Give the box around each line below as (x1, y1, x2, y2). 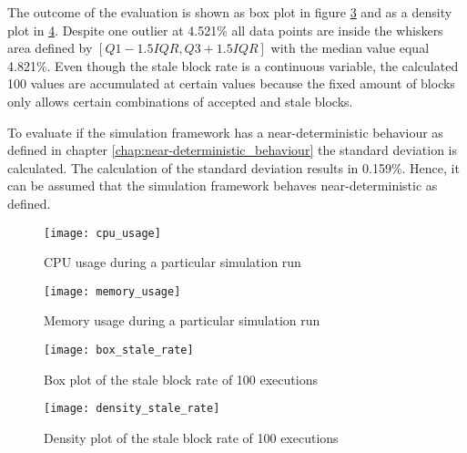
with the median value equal (270, 38, 430, 57)
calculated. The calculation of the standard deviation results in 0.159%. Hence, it (7, 158, 460, 177)
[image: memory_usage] (44, 284, 181, 298)
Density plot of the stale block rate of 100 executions (44, 427, 339, 447)
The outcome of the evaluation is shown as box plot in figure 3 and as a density (7, 3, 452, 21)
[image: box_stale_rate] (44, 344, 194, 357)
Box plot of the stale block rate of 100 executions (44, 369, 318, 388)
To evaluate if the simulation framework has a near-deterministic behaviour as (7, 122, 443, 141)
